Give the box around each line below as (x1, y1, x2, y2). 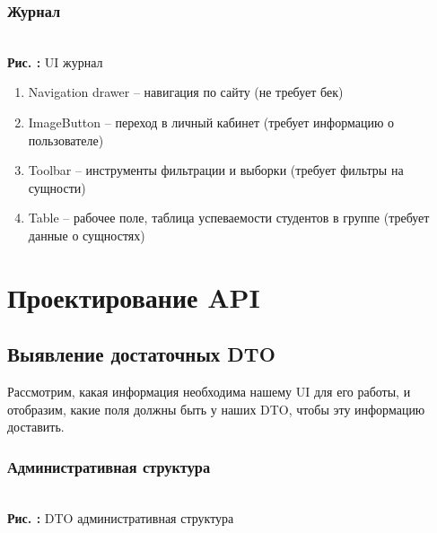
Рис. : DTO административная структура (7, 508, 234, 527)
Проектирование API (7, 278, 260, 315)
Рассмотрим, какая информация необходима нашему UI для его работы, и (7, 382, 411, 401)
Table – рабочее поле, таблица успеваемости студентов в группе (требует (28, 208, 430, 227)
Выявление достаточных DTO (7, 340, 275, 368)
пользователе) (28, 130, 104, 149)
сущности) (28, 178, 86, 197)
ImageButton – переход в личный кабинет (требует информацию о (28, 113, 395, 131)
